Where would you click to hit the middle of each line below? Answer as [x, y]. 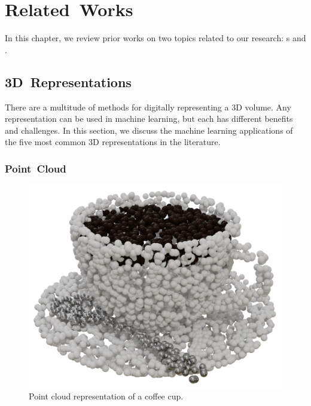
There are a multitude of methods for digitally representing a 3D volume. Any [148, 107]
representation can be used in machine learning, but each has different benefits [149, 119]
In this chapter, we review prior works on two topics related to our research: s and [155, 38]
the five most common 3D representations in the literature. [113, 142]
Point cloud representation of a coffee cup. [106, 396]
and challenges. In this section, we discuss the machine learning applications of [149, 130]
